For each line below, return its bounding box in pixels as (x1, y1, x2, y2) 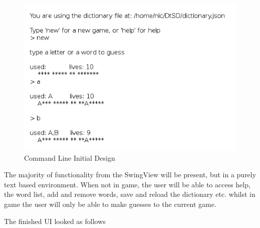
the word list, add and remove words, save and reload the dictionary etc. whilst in (4, 189, 255, 199)
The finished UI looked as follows (4, 215, 106, 226)
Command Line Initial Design (24, 152, 115, 163)
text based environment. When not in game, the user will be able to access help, (4, 179, 250, 189)
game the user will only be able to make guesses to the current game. (4, 199, 216, 209)
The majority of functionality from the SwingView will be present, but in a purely (4, 169, 256, 180)
